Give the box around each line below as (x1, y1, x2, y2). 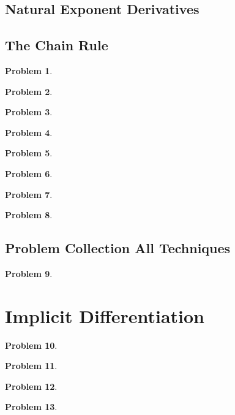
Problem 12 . (5, 379, 58, 392)
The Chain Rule (5, 36, 108, 55)
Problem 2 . (5, 85, 53, 97)
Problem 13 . (5, 400, 58, 413)
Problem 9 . (5, 267, 53, 280)
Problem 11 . (5, 359, 58, 372)
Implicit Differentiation (5, 303, 205, 328)
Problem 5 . (5, 147, 53, 159)
